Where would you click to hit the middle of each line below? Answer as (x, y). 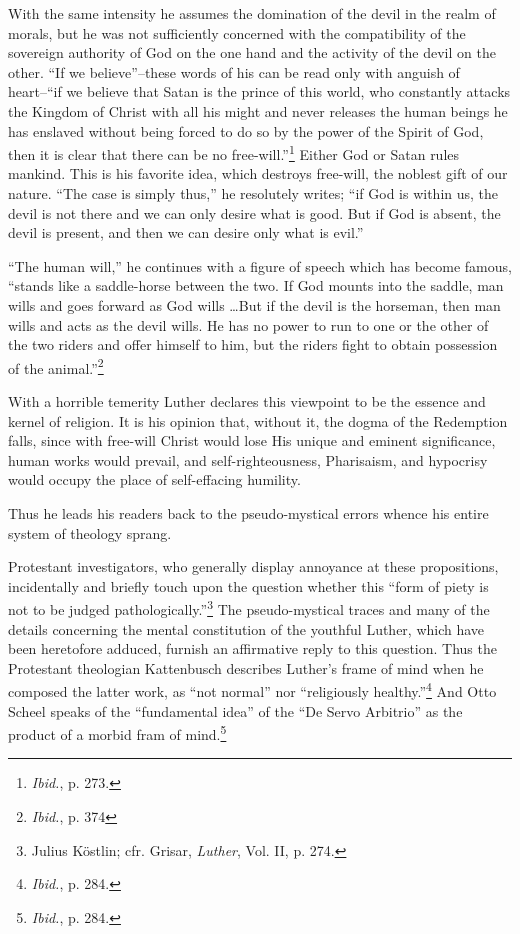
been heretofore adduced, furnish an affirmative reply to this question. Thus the (252, 648)
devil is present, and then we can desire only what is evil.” (186, 232)
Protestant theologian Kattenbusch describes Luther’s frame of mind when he (246, 667)
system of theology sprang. (90, 532)
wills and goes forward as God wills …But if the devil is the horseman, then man (254, 304)
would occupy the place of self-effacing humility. (154, 479)
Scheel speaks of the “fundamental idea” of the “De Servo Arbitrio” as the (235, 710)
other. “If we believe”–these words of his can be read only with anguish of (234, 71)
